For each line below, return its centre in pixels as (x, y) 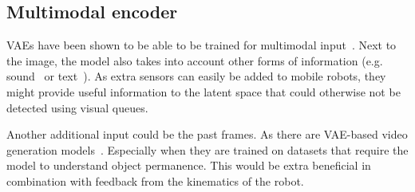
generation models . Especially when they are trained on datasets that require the (207, 149)
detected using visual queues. (77, 107)
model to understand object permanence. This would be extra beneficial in (189, 165)
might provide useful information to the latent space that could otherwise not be (204, 91)
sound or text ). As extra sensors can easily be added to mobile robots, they (196, 76)
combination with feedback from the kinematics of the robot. (155, 180)
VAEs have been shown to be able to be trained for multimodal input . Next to (202, 45)
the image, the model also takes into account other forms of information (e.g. (195, 60)
